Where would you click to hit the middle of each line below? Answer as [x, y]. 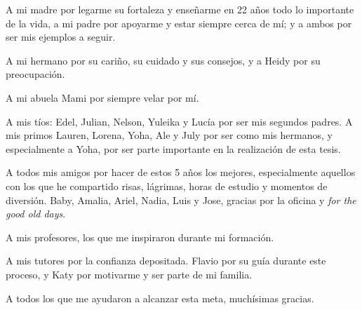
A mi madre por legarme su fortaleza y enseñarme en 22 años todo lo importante [180, 9]
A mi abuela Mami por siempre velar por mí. [102, 97]
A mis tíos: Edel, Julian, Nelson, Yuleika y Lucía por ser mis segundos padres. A [179, 121]
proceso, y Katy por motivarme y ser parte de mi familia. [129, 274]
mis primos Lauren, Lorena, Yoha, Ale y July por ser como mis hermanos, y [169, 135]
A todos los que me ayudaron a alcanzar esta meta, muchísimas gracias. [160, 298]
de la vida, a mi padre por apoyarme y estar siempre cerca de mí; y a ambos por [179, 23]
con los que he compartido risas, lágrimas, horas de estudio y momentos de [167, 186]
